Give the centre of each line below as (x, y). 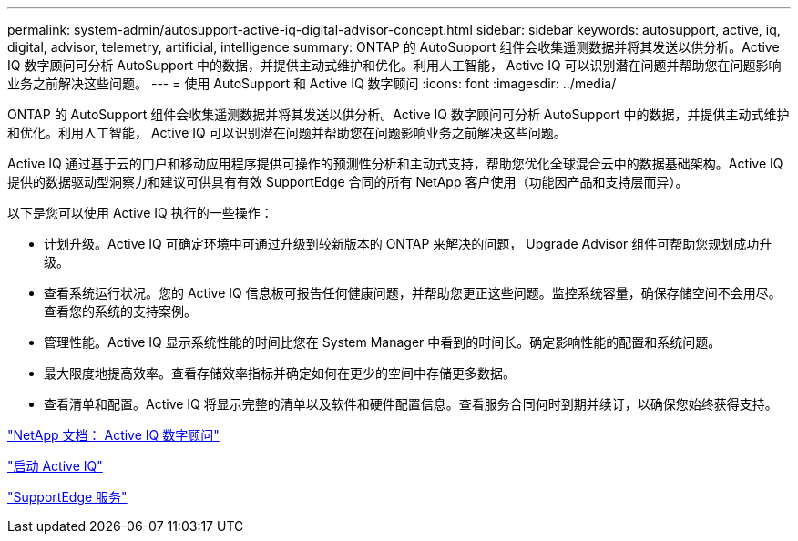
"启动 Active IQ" (55, 466)
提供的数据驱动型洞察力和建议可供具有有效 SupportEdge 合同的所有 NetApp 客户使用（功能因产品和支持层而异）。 (348, 182)
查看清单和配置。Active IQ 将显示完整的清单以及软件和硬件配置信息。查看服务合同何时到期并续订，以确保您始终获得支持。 (411, 404)
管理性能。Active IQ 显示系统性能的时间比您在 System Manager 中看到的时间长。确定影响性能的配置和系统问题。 (383, 342)
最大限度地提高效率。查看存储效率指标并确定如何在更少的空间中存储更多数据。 (280, 373)
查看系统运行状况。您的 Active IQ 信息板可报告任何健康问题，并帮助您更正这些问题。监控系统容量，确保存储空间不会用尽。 (413, 293)
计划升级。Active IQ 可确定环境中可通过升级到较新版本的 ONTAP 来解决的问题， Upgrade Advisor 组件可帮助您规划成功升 (408, 244)
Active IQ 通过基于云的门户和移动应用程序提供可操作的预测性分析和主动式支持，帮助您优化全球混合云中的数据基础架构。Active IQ (395, 163)
